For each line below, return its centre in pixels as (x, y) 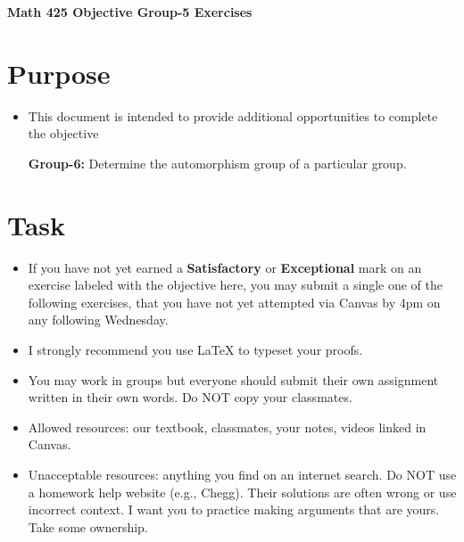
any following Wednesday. (98, 320)
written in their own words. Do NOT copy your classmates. (190, 397)
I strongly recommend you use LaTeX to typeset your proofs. (195, 349)
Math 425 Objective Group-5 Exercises (130, 12)
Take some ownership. (88, 526)
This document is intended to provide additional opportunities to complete (233, 115)
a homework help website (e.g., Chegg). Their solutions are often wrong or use (242, 492)
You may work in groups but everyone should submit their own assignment (233, 379)
